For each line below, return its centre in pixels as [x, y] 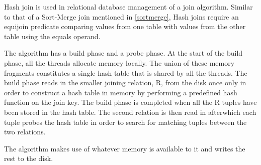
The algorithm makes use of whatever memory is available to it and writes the [125, 148]
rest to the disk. [29, 158]
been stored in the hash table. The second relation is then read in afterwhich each [130, 112]
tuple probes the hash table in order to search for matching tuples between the [125, 122]
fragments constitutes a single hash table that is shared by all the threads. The [126, 72]
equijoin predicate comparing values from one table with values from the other [125, 26]
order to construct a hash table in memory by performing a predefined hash [121, 92]
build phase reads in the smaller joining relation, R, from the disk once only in [125, 82]
